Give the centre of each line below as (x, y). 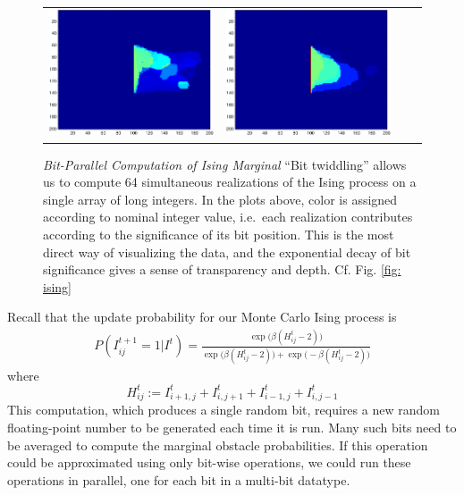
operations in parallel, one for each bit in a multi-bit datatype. (179, 479)
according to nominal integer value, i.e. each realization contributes (228, 217)
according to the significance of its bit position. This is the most (219, 234)
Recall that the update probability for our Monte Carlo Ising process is (202, 317)
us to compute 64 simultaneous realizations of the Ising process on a (230, 182)
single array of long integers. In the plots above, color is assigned (220, 199)
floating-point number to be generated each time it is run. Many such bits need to (232, 427)
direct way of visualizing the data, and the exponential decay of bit (227, 252)
